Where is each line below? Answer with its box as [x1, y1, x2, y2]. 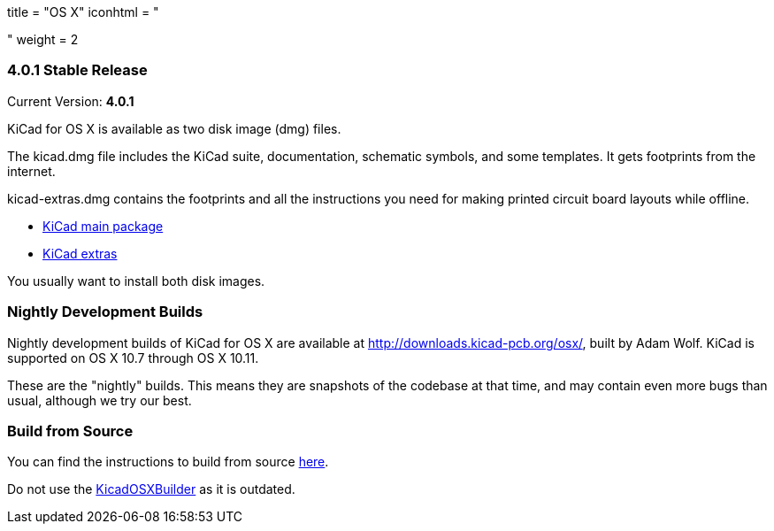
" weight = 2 [7, 32, 79, 47]
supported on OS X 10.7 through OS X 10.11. [7, 350, 259, 366]
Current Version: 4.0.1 [7, 93, 134, 109]
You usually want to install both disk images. [7, 273, 265, 289]
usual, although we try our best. [7, 392, 192, 408]
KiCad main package [42, 218, 164, 234]
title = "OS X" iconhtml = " [7, 4, 159, 19]
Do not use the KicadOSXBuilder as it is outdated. [7, 481, 295, 497]
